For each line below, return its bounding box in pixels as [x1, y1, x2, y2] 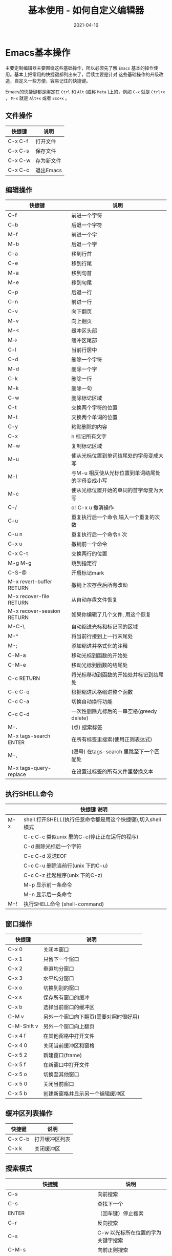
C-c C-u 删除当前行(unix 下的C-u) [24, 862, 109, 869]
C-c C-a [8, 698, 30, 705]
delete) [71, 714, 89, 722]
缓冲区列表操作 [5, 1109, 53, 1118]
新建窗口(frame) [43, 1052, 82, 1059]
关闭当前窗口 [43, 1080, 74, 1087]
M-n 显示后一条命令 [24, 891, 72, 898]
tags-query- [19, 765, 52, 772]
